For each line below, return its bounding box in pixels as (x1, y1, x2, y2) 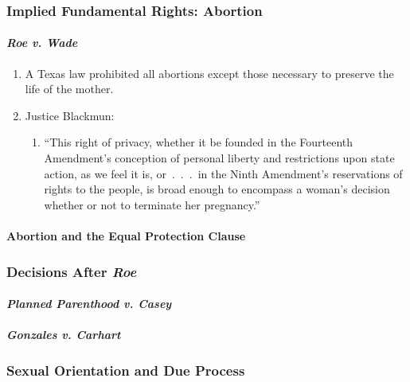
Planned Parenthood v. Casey (6, 295, 172, 312)
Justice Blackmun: (25, 107, 115, 123)
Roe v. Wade (6, 34, 78, 51)
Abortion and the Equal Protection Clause (6, 227, 246, 244)
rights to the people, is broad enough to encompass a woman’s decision (44, 181, 390, 197)
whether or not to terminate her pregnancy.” (44, 196, 260, 212)
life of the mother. (25, 80, 114, 97)
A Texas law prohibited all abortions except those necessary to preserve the (25, 64, 394, 81)
